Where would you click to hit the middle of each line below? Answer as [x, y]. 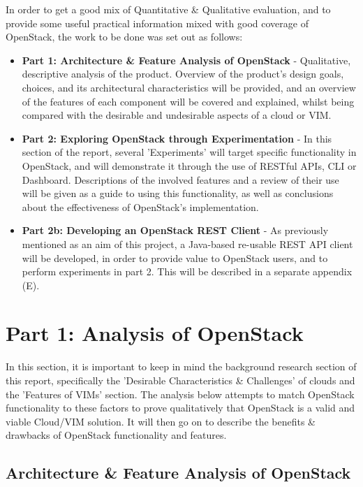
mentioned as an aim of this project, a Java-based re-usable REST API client [187, 243]
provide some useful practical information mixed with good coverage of [157, 23]
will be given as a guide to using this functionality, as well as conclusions [178, 193]
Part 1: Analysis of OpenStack [155, 333]
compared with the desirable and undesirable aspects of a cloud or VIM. [177, 115]
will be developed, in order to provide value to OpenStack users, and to [175, 257]
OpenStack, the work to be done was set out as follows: [124, 37]
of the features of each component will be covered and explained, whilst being [188, 101]
